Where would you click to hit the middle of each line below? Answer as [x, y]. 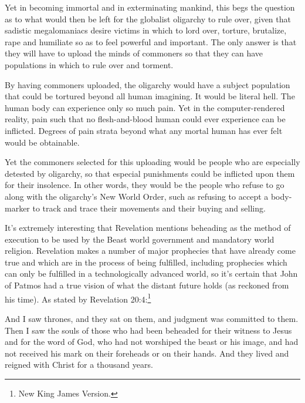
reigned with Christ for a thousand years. [79, 365]
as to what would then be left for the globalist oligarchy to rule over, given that [148, 19]
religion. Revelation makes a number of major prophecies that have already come [150, 251]
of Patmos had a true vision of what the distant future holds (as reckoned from [147, 285]
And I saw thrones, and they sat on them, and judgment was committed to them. [152, 318]
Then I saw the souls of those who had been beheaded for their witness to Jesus [148, 330]
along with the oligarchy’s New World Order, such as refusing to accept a [137, 196]
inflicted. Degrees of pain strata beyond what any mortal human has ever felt [144, 130]
